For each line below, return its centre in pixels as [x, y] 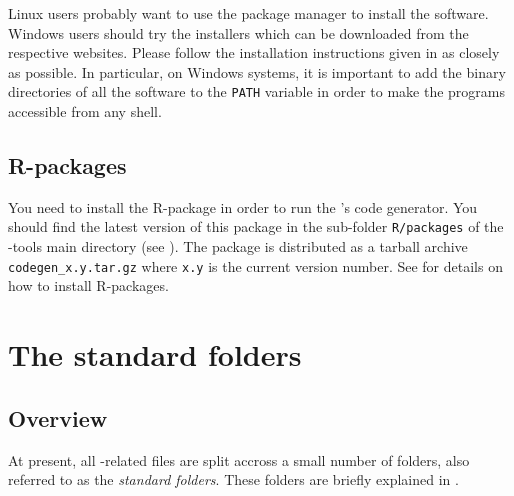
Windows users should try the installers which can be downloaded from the [238, 32]
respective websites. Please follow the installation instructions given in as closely [254, 52]
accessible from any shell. [85, 111]
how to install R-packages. [88, 285]
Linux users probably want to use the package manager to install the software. [248, 13]
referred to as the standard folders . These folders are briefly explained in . [233, 479]
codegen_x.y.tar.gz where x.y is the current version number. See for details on [255, 265]
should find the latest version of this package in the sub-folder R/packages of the [256, 226]
